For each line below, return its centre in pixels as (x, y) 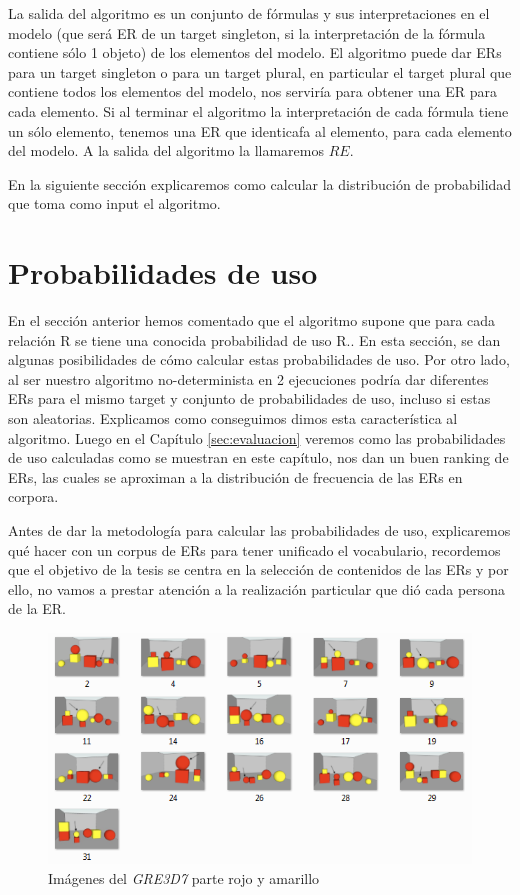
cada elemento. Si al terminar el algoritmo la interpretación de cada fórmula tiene (258, 110)
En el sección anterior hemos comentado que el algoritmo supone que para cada (252, 320)
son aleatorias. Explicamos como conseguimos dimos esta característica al (233, 418)
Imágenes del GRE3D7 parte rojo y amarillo (184, 877)
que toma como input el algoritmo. (114, 203)
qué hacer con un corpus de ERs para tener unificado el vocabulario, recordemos (254, 549)
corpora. (33, 496)
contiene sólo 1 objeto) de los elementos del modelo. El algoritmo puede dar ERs (255, 52)
